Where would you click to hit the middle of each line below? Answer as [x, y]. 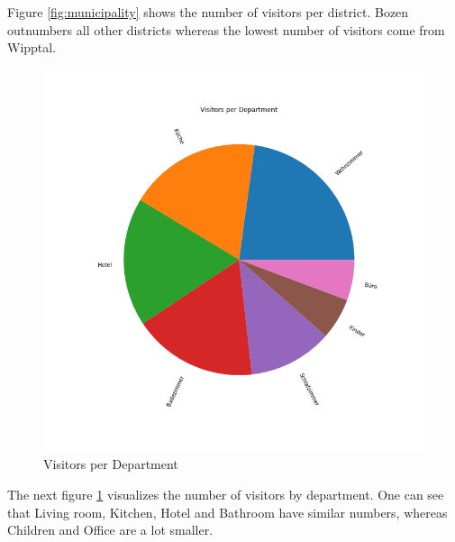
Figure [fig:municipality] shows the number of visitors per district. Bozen [208, 12]
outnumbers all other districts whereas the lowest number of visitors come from [226, 29]
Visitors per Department [111, 464]
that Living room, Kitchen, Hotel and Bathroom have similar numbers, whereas [227, 512]
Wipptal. [32, 47]
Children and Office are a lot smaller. [110, 530]
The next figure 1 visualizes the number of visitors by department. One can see [226, 494]
